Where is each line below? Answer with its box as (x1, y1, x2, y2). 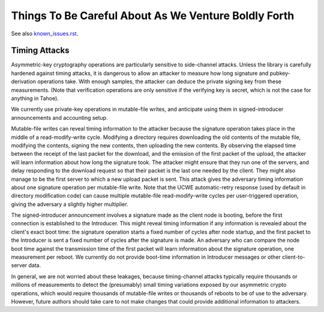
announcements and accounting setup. (11, 114, 108, 121)
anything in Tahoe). (11, 95, 59, 102)
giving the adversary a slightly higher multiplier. (11, 201, 128, 208)
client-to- (282, 253, 305, 260)
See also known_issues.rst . (11, 30, 79, 37)
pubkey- (269, 69, 290, 77)
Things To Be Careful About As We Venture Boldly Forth (11, 9, 295, 22)
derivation (11, 78, 36, 85)
